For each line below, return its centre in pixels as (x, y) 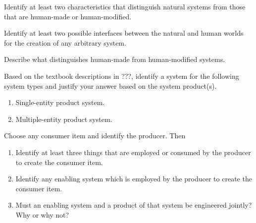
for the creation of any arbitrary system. (65, 42)
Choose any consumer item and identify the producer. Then (95, 136)
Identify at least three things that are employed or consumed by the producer (133, 152)
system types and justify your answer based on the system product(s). (110, 85)
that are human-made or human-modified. (68, 16)
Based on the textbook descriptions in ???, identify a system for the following (122, 76)
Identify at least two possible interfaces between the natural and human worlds (124, 33)
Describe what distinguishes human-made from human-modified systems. (115, 59)
